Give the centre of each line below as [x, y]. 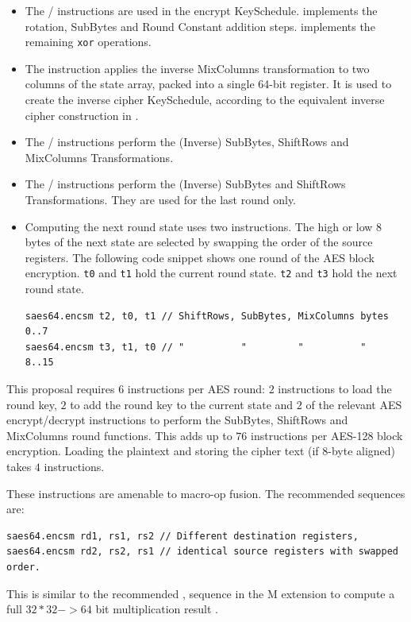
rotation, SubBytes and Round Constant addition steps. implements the [200, 26]
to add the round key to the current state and [182, 404]
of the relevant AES [354, 404]
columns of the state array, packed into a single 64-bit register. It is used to [208, 84]
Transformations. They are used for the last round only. [161, 199]
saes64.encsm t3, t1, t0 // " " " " [196, 347]
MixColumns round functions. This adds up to [119, 435]
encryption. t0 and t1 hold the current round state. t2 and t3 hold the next [211, 273]
